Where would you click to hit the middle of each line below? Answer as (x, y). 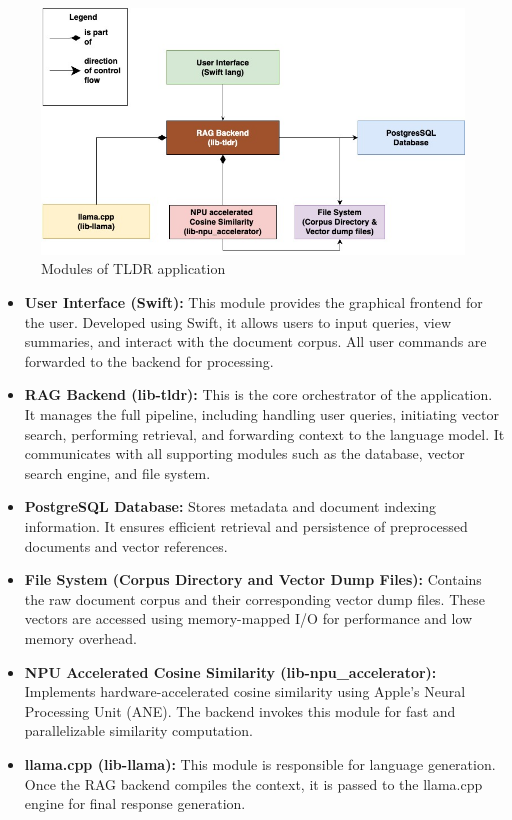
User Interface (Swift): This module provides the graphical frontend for (253, 302)
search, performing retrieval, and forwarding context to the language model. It (264, 433)
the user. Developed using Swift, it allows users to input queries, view (238, 321)
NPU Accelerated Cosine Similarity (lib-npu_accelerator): (230, 671)
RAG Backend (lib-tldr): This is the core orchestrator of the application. (258, 394)
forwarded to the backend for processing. (149, 360)
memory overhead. (80, 637)
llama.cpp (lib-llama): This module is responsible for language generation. (260, 763)
